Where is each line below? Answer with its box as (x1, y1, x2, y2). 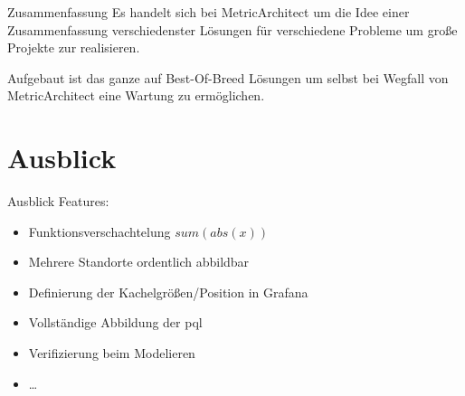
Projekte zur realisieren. (7, 38, 140, 57)
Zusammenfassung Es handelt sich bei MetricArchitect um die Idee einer (7, 3, 410, 21)
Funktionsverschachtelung (28, 222, 171, 240)
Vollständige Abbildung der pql (28, 313, 203, 332)
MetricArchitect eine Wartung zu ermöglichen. (7, 86, 265, 105)
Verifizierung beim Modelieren (28, 344, 195, 363)
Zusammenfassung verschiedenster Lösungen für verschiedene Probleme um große (7, 20, 458, 39)
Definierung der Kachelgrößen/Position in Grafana (28, 282, 308, 301)
